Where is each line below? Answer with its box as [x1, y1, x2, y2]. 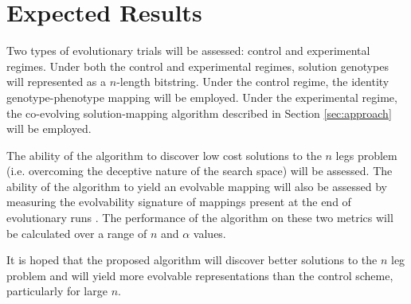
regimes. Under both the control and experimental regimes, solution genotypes [6, 57, 389, 74]
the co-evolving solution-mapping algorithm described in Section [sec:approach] [6, 104, 392, 121]
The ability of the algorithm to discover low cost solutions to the [6, 146, 322, 163]
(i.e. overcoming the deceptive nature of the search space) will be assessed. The [6, 162, 393, 179]
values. [193, 224, 226, 241]
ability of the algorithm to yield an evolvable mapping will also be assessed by [6, 177, 387, 194]
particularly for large [6, 283, 108, 299]
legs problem [335, 146, 397, 163]
